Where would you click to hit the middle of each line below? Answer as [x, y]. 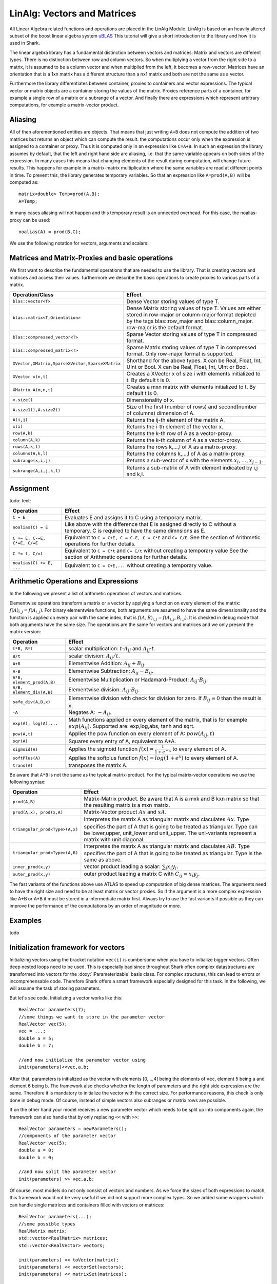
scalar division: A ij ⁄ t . [94, 656]
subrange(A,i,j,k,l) [37, 471]
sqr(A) [20, 741]
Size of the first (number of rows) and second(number [192, 407]
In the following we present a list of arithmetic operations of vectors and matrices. [96, 594]
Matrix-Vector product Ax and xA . [125, 811]
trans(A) [23, 765]
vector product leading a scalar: [122, 866]
